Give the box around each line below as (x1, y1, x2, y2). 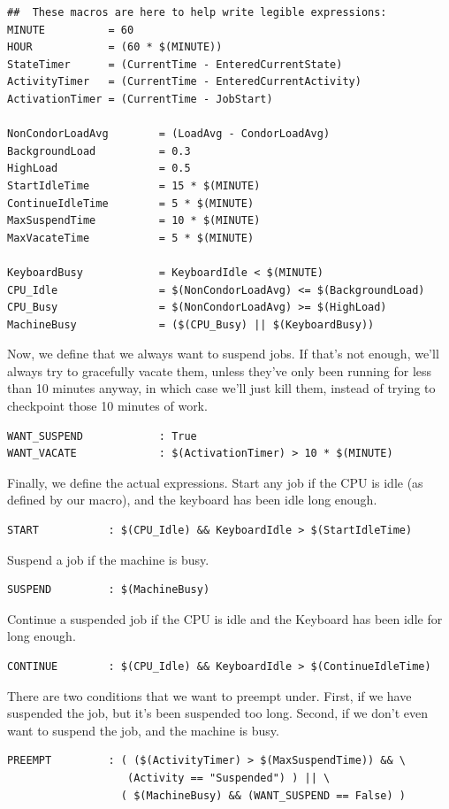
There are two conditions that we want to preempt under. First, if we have (7, 686, 412, 705)
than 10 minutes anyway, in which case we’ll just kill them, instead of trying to (7, 379, 436, 397)
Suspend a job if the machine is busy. (7, 550, 209, 568)
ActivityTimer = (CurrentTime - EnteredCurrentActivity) (7, 75, 361, 89)
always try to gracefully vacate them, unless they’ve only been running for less (7, 361, 432, 380)
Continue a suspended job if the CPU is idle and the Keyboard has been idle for (7, 609, 443, 628)
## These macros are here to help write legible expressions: (7, 6, 387, 19)
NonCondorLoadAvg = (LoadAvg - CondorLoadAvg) (7, 127, 331, 141)
